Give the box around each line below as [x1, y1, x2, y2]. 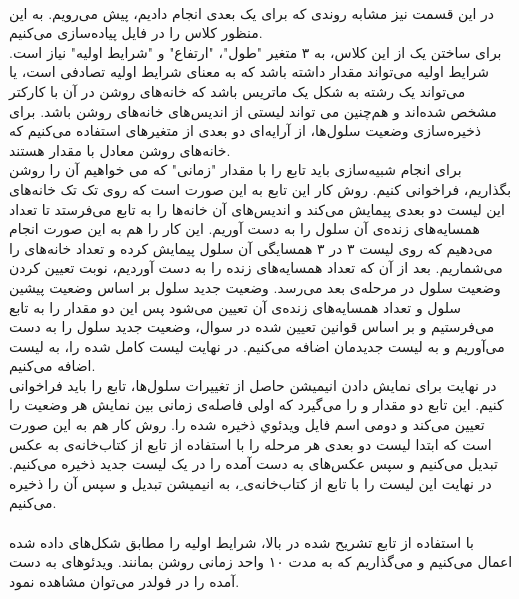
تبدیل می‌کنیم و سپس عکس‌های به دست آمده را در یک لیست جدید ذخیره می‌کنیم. [9, 453, 498, 474]
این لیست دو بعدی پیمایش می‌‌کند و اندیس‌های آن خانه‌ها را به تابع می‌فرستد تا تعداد [9, 198, 505, 219]
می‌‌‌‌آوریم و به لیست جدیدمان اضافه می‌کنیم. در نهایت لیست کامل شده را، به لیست [9, 335, 505, 356]
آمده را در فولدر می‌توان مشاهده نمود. [9, 570, 240, 591]
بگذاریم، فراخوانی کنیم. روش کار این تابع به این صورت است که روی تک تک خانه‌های [9, 178, 512, 199]
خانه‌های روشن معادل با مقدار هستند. [9, 139, 231, 160]
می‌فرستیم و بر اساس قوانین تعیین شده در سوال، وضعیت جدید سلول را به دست [9, 316, 495, 337]
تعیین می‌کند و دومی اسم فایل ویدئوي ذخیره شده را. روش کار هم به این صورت [9, 414, 485, 435]
